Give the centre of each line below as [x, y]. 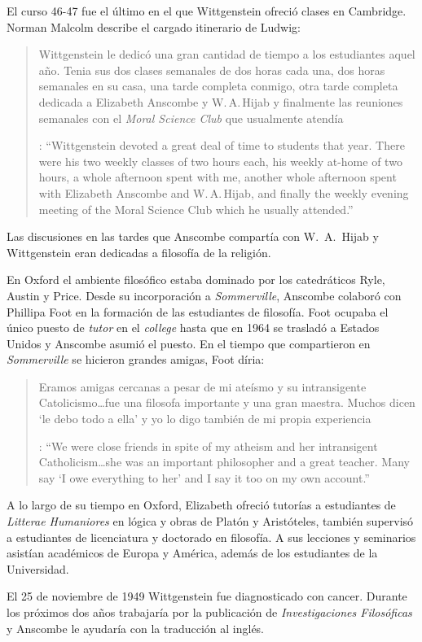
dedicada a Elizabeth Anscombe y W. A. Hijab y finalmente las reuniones [221, 101]
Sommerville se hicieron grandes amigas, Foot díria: [136, 359]
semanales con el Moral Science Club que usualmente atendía [191, 118]
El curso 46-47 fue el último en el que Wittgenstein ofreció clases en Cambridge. [207, 11]
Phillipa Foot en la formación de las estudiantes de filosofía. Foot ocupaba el [198, 311]
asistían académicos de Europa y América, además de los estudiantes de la [192, 553]
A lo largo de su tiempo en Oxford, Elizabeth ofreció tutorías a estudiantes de [201, 505]
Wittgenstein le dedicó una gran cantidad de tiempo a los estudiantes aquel [227, 54]
